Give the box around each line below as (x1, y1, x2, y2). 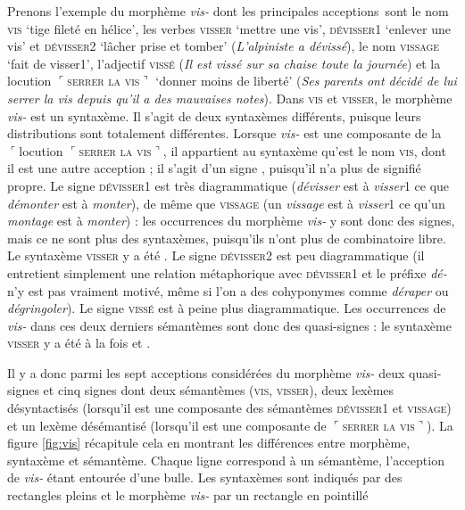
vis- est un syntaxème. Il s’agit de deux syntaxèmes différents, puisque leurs (7, 106, 421, 125)
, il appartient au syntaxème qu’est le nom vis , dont (162, 141, 446, 160)
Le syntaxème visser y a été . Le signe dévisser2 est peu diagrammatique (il (7, 246, 425, 265)
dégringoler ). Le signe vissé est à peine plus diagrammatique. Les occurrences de (7, 299, 446, 317)
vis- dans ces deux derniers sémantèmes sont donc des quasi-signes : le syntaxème (7, 316, 452, 334)
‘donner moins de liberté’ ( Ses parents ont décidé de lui (155, 71, 457, 90)
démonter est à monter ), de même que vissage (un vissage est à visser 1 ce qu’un (7, 193, 445, 212)
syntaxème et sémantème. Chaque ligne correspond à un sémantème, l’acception (7, 450, 444, 469)
